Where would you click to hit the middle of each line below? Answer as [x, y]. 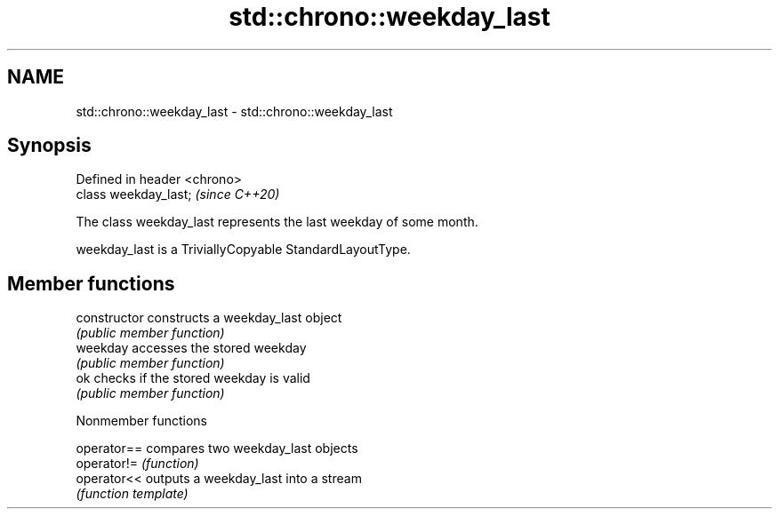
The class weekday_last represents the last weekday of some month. [277, 222]
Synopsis [49, 146]
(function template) [132, 494]
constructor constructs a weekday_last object [209, 318]
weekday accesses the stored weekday [191, 348]
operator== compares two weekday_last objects [217, 449]
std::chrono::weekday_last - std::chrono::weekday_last [234, 111]
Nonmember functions [141, 421]
